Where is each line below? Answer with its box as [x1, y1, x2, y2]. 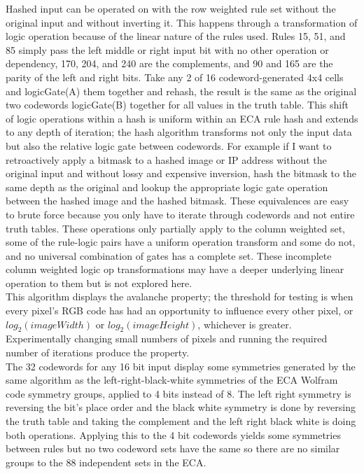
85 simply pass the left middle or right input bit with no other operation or [6, 42, 329, 57]
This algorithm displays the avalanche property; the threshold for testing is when [6, 289, 353, 304]
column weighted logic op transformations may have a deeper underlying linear [6, 262, 344, 277]
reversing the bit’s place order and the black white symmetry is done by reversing [6, 400, 356, 414]
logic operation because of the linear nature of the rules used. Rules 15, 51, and [6, 29, 346, 43]
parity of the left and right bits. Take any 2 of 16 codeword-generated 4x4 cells [6, 69, 344, 84]
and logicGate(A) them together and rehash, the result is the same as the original [6, 83, 357, 98]
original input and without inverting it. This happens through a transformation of [6, 15, 358, 29]
